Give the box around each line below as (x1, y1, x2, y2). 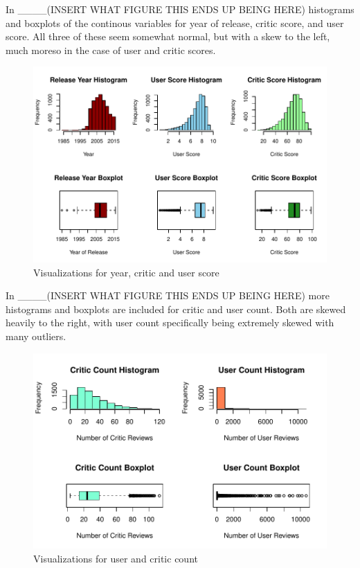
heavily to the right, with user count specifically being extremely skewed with (6, 315, 334, 330)
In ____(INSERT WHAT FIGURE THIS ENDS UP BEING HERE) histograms (6, 2, 354, 16)
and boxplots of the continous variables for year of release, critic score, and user (6, 15, 344, 30)
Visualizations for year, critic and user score (33, 265, 219, 279)
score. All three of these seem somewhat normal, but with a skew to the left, (6, 29, 330, 44)
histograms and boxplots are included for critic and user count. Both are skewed (6, 301, 346, 316)
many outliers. (6, 329, 66, 343)
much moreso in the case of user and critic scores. (6, 42, 216, 57)
